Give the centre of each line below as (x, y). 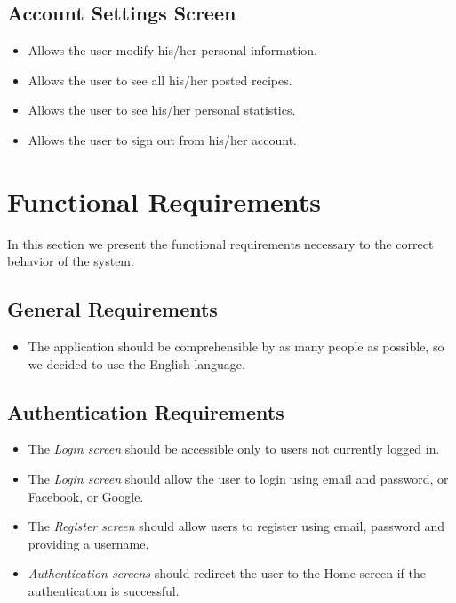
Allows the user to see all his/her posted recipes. (160, 80)
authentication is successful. (104, 591)
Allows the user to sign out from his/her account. (162, 139)
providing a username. (88, 543)
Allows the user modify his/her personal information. (173, 50)
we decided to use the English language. (136, 363)
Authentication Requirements (146, 411)
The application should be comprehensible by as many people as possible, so (236, 346)
